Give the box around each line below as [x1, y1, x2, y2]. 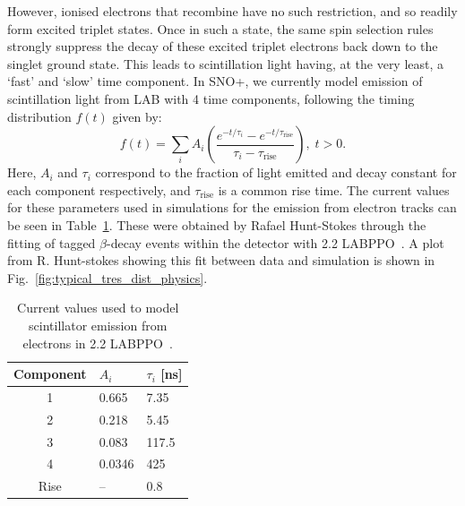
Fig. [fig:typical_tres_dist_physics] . [7, 268, 208, 287]
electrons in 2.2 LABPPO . [22, 333, 173, 352]
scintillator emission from [29, 315, 168, 334]
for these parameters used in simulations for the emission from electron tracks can [7, 198, 457, 217]
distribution [7, 107, 72, 125]
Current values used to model [17, 298, 179, 317]
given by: [112, 107, 162, 125]
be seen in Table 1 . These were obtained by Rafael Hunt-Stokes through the [7, 215, 426, 234]
